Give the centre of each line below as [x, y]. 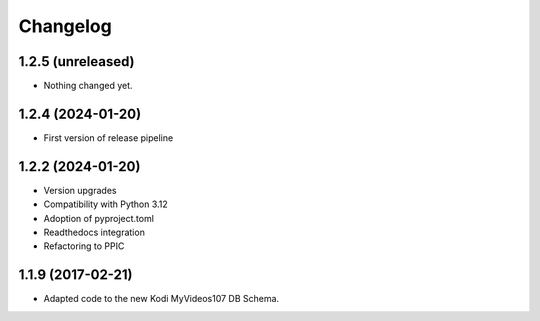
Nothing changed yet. [88, 86]
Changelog [65, 26]
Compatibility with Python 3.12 [106, 204]
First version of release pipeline [108, 137]
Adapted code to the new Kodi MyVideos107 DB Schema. [161, 299]
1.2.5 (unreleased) [76, 61]
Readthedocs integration [94, 232]
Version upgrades [80, 190]
